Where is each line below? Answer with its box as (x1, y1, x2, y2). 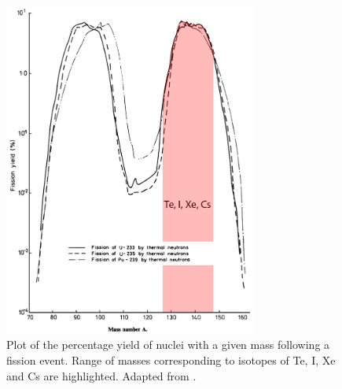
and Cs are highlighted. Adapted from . (6, 367, 197, 383)
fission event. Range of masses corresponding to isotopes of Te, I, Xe (6, 351, 336, 368)
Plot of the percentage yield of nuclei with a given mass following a (6, 336, 330, 353)
